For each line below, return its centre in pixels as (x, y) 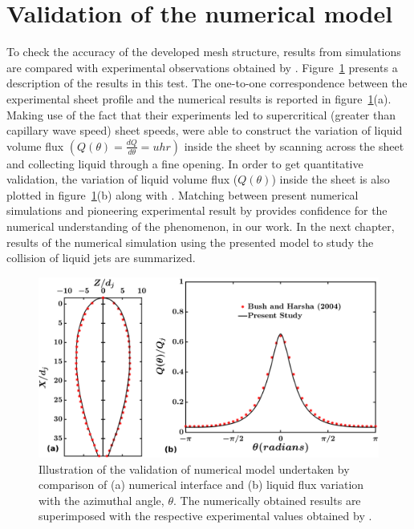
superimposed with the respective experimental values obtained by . (205, 516)
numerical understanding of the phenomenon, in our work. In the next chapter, (201, 226)
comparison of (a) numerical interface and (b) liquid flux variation (201, 485)
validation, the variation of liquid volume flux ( (122, 179)
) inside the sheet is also (331, 179)
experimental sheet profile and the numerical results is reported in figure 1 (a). (199, 98)
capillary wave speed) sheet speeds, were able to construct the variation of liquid (205, 130)
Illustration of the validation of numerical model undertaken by (194, 468)
